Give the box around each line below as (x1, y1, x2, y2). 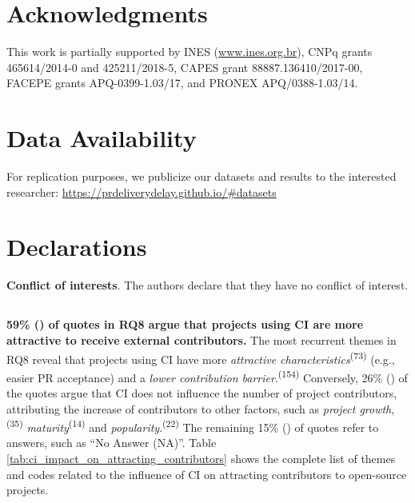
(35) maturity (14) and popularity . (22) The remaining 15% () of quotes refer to (6, 417, 379, 435)
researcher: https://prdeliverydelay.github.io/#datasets (6, 183, 277, 200)
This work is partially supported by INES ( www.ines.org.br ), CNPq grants (6, 43, 373, 60)
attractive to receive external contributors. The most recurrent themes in (6, 331, 397, 348)
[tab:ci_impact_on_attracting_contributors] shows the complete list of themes (6, 450, 396, 467)
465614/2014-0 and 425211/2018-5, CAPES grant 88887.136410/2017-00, (6, 58, 363, 75)
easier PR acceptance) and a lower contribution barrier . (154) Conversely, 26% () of (6, 366, 408, 385)
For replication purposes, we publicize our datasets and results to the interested (6, 168, 397, 185)
